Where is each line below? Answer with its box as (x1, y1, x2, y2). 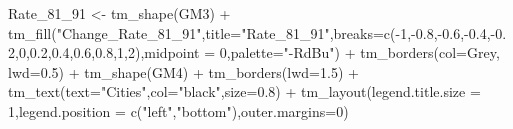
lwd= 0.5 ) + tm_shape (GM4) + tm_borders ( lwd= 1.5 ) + (8, 61, 359, 82)
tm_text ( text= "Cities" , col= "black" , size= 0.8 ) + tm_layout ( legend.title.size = (8, 81, 481, 102)
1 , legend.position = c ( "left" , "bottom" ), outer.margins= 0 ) (8, 100, 349, 121)
